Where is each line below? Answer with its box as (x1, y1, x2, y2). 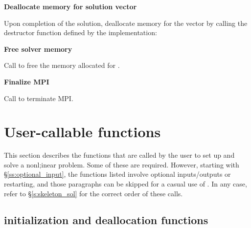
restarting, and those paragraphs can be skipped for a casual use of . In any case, (4, 179, 247, 189)
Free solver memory (4, 43, 72, 54)
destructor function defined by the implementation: (4, 27, 157, 38)
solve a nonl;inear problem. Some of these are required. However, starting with (4, 159, 239, 169)
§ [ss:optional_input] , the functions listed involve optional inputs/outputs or (4, 169, 231, 179)
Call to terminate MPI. (4, 93, 73, 103)
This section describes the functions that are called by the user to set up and (4, 150, 235, 160)
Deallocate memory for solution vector (4, 1, 137, 11)
